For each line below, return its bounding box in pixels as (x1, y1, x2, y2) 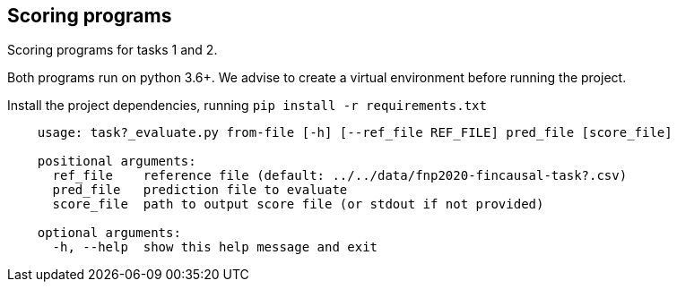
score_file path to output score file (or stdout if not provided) (52, 197, 544, 212)
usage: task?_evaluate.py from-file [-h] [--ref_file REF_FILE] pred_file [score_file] (37, 125, 673, 140)
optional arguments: (37, 225, 181, 241)
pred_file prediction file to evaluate (52, 183, 348, 198)
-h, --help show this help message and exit (52, 240, 378, 255)
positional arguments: (37, 154, 196, 169)
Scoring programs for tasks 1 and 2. (7, 42, 218, 58)
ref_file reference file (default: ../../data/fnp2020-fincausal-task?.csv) (52, 168, 628, 183)
